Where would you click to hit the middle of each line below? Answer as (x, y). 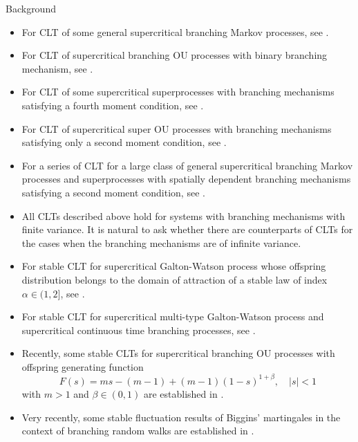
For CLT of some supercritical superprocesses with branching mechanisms (178, 92)
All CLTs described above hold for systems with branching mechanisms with (183, 215)
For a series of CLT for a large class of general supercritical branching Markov (187, 165)
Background (31, 8)
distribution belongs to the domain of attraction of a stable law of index (175, 279)
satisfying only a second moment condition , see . (124, 142)
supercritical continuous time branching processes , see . (139, 330)
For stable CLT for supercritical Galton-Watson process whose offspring (174, 266)
